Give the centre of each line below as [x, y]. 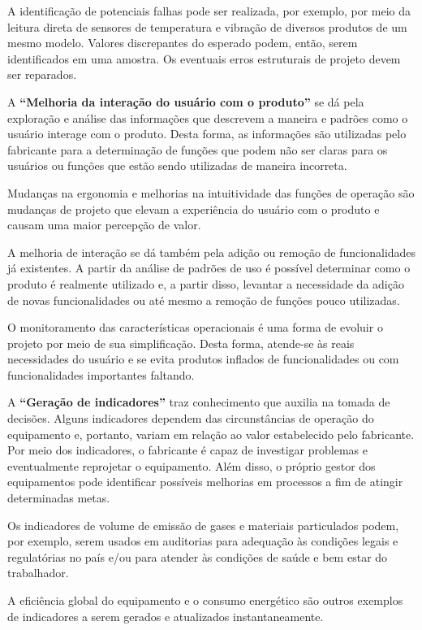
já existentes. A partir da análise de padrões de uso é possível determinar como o [209, 268]
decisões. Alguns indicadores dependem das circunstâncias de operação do [191, 418]
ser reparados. [42, 74]
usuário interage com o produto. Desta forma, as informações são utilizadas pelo [207, 134]
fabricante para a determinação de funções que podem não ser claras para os [198, 149]
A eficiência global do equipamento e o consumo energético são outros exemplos [205, 600]
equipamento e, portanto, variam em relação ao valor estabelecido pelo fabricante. [211, 434]
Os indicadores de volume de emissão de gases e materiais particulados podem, [203, 525]
